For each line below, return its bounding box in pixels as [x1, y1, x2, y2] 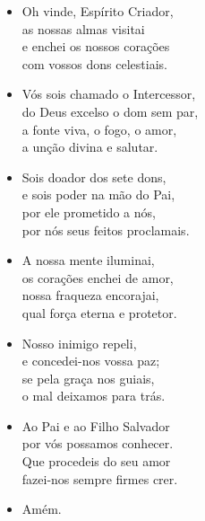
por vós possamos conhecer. [21, 434, 174, 453]
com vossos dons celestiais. [21, 54, 167, 73]
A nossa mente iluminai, [21, 251, 155, 269]
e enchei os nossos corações [21, 37, 170, 56]
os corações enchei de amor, [21, 268, 174, 287]
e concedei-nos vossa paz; [21, 351, 160, 370]
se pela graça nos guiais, [21, 368, 155, 387]
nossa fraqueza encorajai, [21, 286, 159, 305]
